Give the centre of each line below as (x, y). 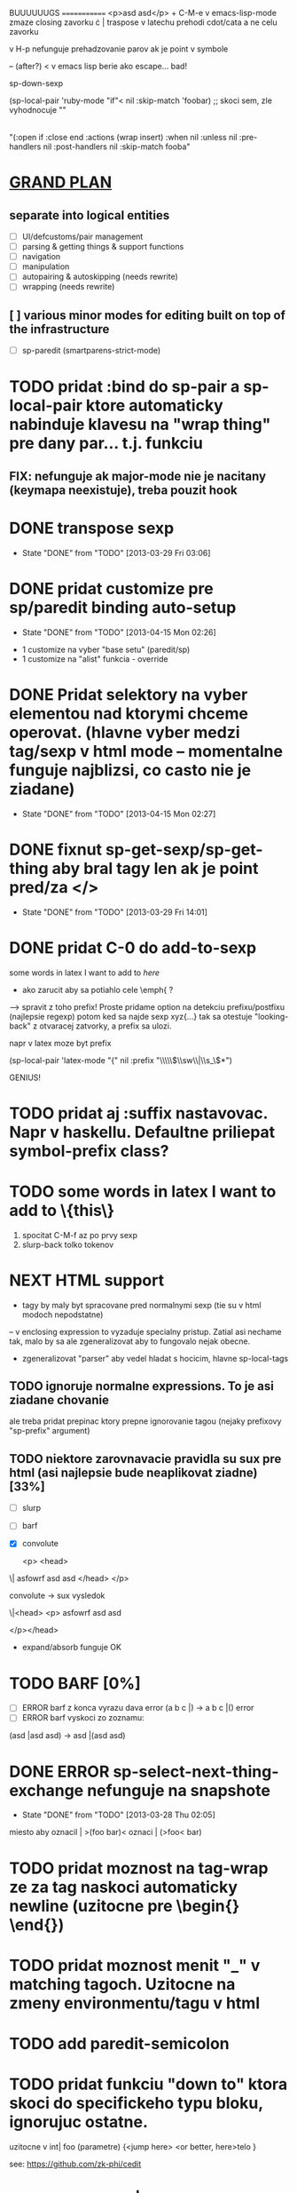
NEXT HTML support (87, 1280)
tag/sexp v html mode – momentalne (146, 751)
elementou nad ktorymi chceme (129, 713)
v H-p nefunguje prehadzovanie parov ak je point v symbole (119, 49)
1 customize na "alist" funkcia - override (95, 659)
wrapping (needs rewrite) (68, 287)
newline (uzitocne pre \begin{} (125, 1906)
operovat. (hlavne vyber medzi (125, 732)
